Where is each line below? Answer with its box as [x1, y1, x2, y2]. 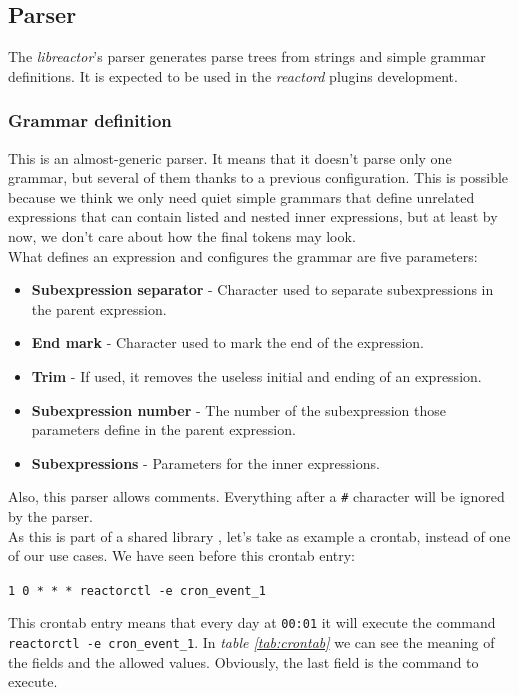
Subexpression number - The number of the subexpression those [31, 399, 446, 420]
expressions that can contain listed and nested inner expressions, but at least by [8, 206, 498, 227]
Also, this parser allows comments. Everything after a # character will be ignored [8, 486, 505, 507]
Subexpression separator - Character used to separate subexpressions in [31, 279, 494, 300]
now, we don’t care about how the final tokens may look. [8, 225, 356, 246]
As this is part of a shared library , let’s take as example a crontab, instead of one [8, 525, 511, 546]
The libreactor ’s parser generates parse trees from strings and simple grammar [8, 46, 486, 67]
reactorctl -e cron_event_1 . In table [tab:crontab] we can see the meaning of [8, 632, 495, 653]
